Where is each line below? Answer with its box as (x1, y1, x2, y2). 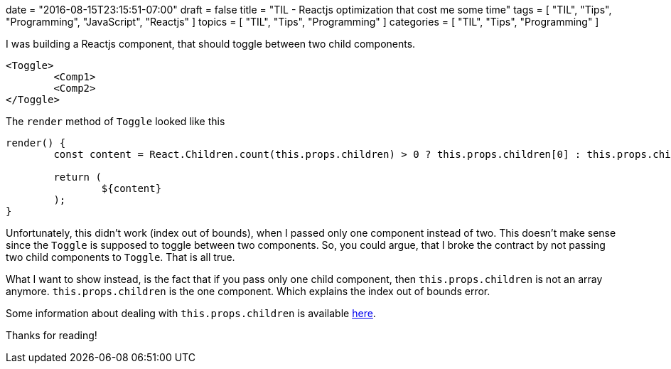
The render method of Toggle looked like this (6, 115, 225, 127)
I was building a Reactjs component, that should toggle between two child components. (6, 38, 416, 50)
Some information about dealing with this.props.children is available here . (6, 307, 376, 319)
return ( (53, 171, 102, 183)
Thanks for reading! (6, 329, 97, 341)
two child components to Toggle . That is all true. (6, 251, 235, 263)
